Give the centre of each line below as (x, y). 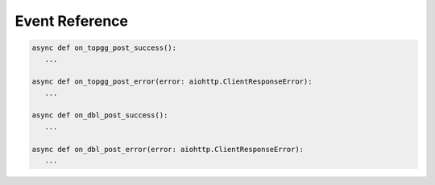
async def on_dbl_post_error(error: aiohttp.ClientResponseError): (168, 149)
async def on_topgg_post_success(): (104, 48)
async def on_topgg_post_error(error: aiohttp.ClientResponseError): (172, 82)
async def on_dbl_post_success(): (100, 115)
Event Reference (72, 21)
